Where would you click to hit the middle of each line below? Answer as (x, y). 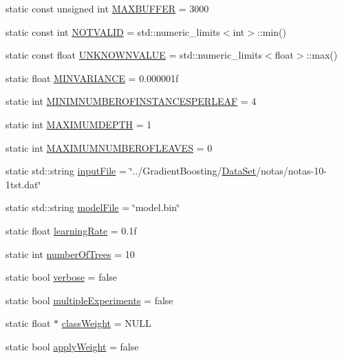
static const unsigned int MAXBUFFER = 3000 (107, 8)
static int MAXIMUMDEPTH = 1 (79, 124)
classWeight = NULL (106, 323)
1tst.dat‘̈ (23, 184)
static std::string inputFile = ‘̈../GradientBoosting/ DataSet (131, 171)
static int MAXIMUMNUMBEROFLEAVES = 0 (109, 147)
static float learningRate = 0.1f (71, 230)
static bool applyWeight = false (72, 346)
